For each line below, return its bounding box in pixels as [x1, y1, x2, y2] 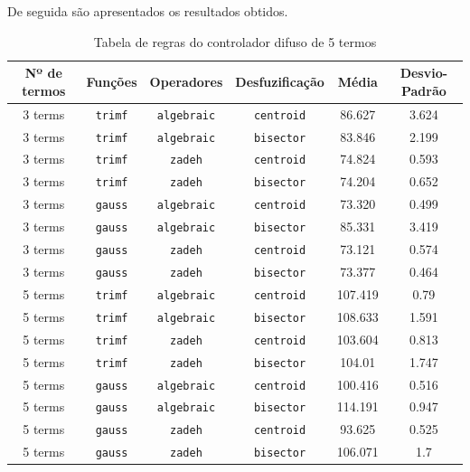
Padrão [400, 80, 446, 99]
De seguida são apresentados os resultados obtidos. [7, 2, 288, 20]
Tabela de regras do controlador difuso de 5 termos [93, 32, 377, 51]
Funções [86, 71, 137, 90]
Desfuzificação [235, 71, 324, 90]
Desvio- [399, 63, 448, 82]
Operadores [149, 71, 223, 90]
